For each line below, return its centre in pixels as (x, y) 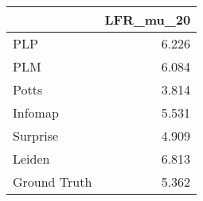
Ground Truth (53, 182)
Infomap (36, 112)
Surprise (36, 135)
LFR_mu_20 (148, 19)
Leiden (31, 158)
